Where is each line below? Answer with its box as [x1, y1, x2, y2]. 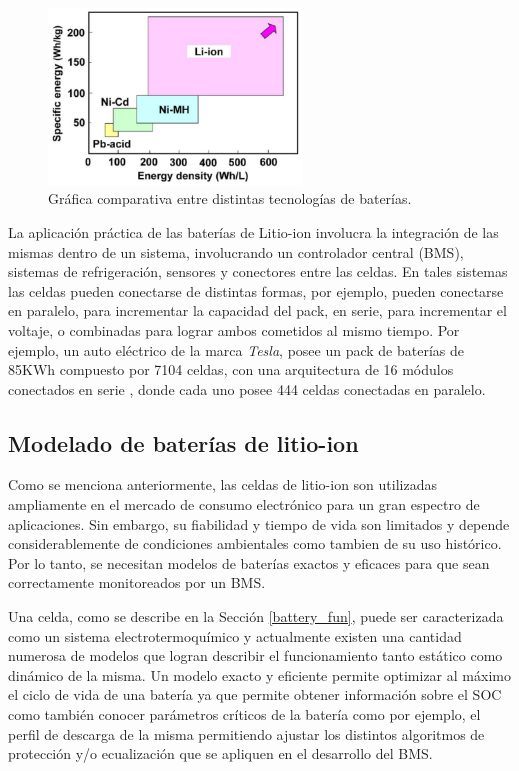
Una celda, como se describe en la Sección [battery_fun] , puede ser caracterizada [8, 606, 504, 627]
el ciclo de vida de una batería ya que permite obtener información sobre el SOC [8, 684, 502, 705]
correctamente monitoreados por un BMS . [8, 572, 266, 593]
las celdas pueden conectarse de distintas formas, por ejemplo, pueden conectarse [8, 280, 504, 301]
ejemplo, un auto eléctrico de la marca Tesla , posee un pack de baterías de [8, 339, 464, 360]
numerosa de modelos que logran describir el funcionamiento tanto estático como [8, 645, 503, 666]
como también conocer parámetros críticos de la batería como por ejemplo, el [8, 704, 481, 725]
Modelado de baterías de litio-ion [8, 427, 359, 458]
